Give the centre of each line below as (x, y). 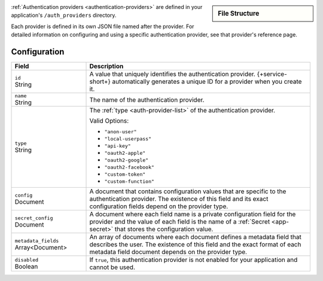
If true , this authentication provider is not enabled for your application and (194, 260)
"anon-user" (121, 132)
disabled (27, 260)
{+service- (272, 74)
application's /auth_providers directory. (64, 16)
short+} (100, 82)
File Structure (239, 13)
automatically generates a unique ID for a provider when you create (207, 82)
